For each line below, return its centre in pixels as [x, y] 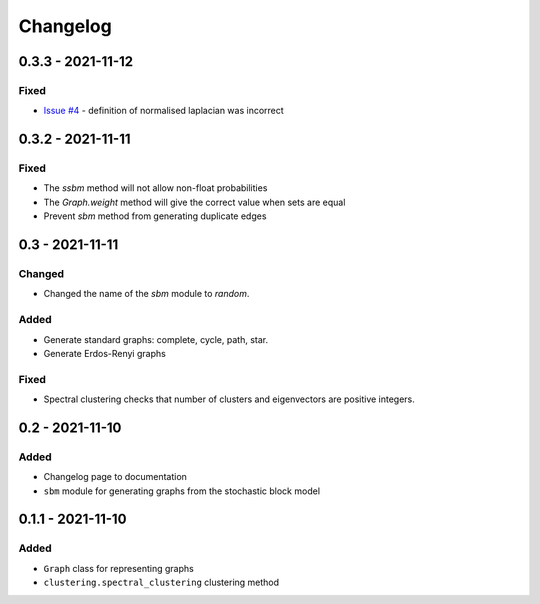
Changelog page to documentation [115, 477]
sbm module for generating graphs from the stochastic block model [181, 491]
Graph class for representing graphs [118, 568]
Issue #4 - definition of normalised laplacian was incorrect [163, 111]
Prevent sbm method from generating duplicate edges [155, 216]
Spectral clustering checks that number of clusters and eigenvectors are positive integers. [229, 399]
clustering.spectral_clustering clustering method [161, 582]
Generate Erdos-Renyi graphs [105, 353]
